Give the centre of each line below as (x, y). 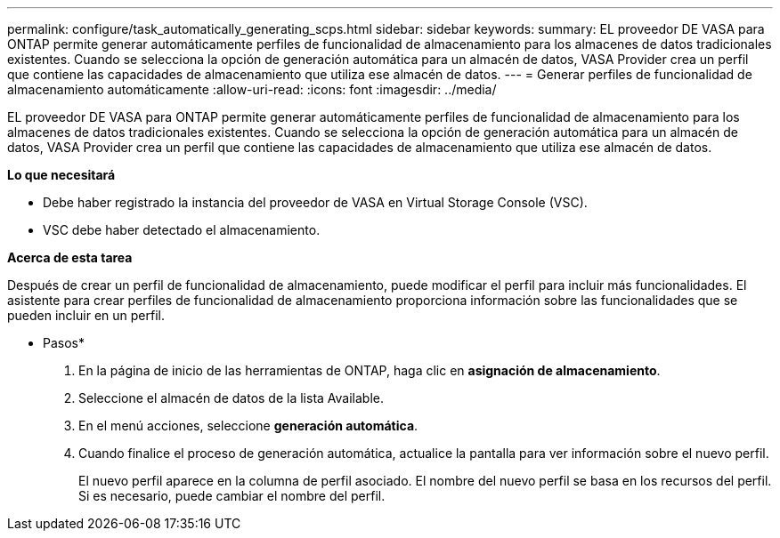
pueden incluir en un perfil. (86, 315)
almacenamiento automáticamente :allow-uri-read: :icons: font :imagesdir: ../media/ (252, 89)
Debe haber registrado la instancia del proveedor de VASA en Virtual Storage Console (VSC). (315, 202)
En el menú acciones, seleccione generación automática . (248, 426)
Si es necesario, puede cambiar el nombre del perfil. (232, 496)
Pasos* (64, 343)
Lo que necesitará (61, 175)
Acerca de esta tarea (70, 257)
